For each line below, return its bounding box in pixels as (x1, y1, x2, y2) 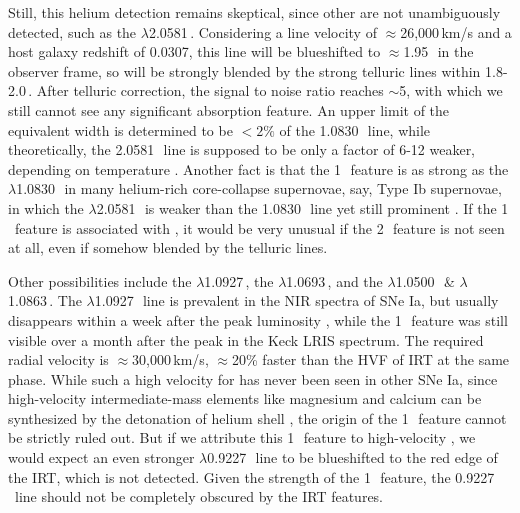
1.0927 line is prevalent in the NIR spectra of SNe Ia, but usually (94, 290, 499, 311)
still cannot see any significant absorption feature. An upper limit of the (8, 99, 450, 120)
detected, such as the (8, 21, 137, 42)
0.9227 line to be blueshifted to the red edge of (207, 447, 498, 468)
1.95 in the (403, 41, 474, 62)
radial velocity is (8, 349, 109, 370)
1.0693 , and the (286, 270, 383, 291)
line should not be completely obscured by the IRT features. (14, 486, 384, 507)
